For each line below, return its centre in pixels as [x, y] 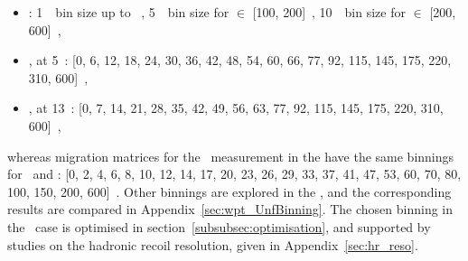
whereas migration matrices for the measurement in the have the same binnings [231, 156]
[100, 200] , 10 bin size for [329, 12]
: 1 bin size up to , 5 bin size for [129, 12]
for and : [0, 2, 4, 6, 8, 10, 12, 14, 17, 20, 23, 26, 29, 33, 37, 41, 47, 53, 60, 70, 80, [234, 174]
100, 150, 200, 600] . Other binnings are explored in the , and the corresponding [229, 191]
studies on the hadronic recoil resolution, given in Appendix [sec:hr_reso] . [213, 244]
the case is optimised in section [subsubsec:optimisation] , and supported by [219, 226]
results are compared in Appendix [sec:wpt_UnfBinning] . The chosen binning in [230, 209]
